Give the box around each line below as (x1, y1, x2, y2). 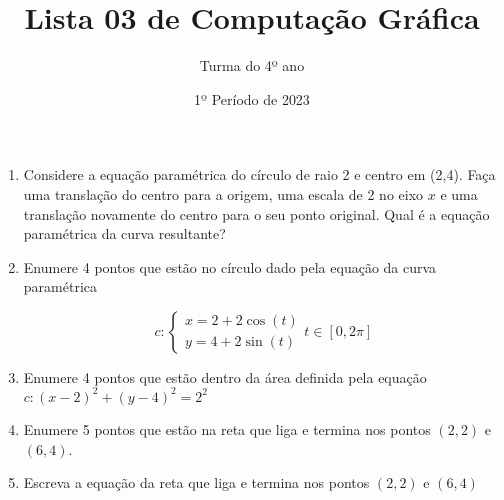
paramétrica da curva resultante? (23, 223, 226, 244)
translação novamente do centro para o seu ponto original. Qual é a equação (23, 203, 490, 224)
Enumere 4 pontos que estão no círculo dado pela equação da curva (23, 256, 437, 277)
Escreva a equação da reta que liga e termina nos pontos (23, 472, 370, 493)
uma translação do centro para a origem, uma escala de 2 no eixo (23, 183, 424, 204)
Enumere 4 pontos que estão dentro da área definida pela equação (23, 366, 427, 387)
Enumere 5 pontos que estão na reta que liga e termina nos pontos (23, 418, 431, 439)
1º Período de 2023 (194, 88, 310, 109)
